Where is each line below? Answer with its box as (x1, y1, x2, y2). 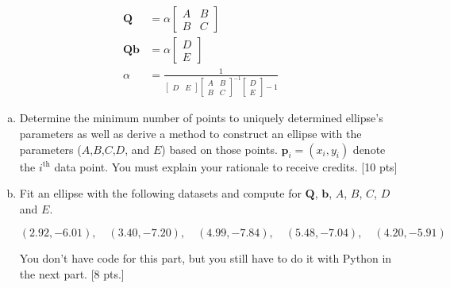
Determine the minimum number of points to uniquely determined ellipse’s (19, 109, 383, 126)
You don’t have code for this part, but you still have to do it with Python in (19, 250, 392, 267)
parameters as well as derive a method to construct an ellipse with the (19, 125, 362, 142)
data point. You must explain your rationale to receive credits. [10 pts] (54, 158, 398, 175)
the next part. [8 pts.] (19, 266, 125, 282)
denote (352, 140, 386, 157)
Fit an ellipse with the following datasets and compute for (19, 185, 302, 202)
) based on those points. (161, 140, 278, 157)
